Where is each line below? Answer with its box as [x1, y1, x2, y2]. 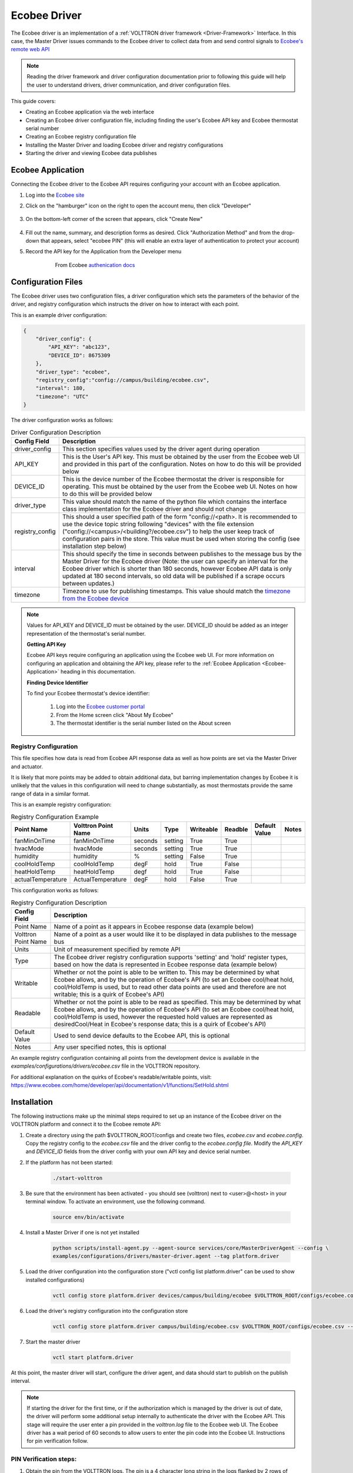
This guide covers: [11, 97, 56, 104]
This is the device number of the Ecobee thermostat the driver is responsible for [62, 475, 285, 483]
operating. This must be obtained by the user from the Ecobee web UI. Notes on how [62, 482, 298, 490]
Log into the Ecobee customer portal [56, 703, 145, 710]
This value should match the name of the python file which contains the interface [62, 497, 287, 506]
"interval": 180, [35, 385, 86, 392]
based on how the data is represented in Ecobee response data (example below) [54, 960, 278, 969]
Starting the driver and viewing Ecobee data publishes [25, 150, 157, 157]
